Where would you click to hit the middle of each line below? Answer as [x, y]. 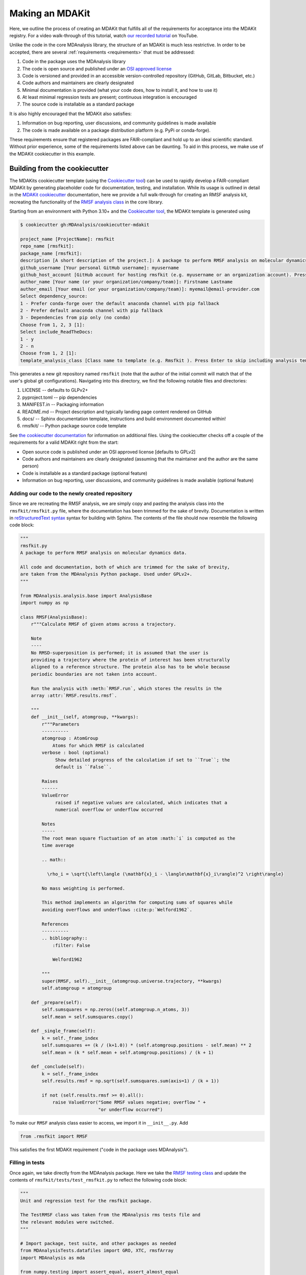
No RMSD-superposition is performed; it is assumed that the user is [120, 653]
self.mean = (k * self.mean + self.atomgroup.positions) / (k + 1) [128, 1052]
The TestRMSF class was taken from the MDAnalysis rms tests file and [110, 1215]
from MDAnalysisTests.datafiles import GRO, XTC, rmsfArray [97, 1251]
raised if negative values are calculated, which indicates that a [141, 802]
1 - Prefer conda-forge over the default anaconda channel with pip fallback [120, 303]
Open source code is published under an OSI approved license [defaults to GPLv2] [109, 452]
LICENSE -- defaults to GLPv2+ [55, 390]
